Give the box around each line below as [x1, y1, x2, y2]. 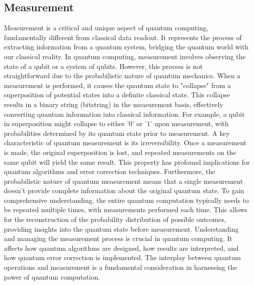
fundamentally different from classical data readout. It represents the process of [4, 32, 242, 42]
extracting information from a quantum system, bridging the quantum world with [4, 42, 249, 52]
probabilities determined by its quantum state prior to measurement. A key [4, 128, 230, 138]
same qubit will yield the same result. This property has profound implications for [4, 156, 250, 167]
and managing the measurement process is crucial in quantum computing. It [4, 233, 233, 243]
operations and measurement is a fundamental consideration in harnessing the [4, 262, 237, 272]
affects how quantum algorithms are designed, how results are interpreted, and [4, 242, 239, 253]
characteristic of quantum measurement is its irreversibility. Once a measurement [4, 137, 247, 148]
